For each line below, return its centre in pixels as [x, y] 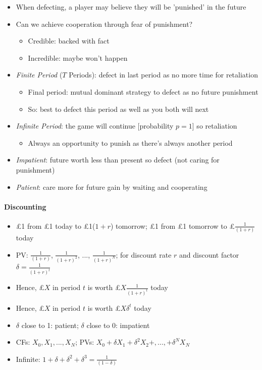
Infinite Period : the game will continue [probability [95, 126]
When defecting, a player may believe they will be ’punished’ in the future [131, 7]
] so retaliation [215, 126]
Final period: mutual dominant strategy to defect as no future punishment [143, 91]
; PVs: [85, 342]
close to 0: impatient [118, 325]
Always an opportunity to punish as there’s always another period [130, 142]
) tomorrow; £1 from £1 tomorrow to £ [173, 225]
